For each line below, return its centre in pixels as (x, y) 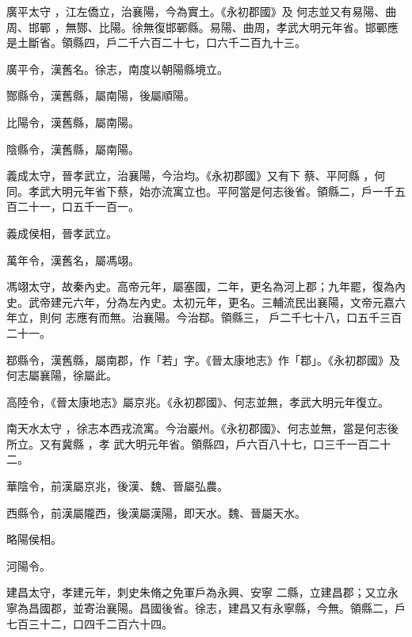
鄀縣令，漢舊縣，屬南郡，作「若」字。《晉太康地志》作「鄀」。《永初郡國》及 (203, 359)
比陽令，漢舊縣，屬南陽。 (73, 122)
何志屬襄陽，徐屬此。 (62, 375)
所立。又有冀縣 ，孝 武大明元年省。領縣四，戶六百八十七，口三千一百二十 (199, 443)
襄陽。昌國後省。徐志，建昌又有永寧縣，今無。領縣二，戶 (256, 608)
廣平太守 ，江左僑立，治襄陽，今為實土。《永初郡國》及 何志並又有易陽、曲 (202, 11)
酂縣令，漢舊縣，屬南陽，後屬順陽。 (101, 95)
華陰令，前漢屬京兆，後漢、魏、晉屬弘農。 (117, 486)
